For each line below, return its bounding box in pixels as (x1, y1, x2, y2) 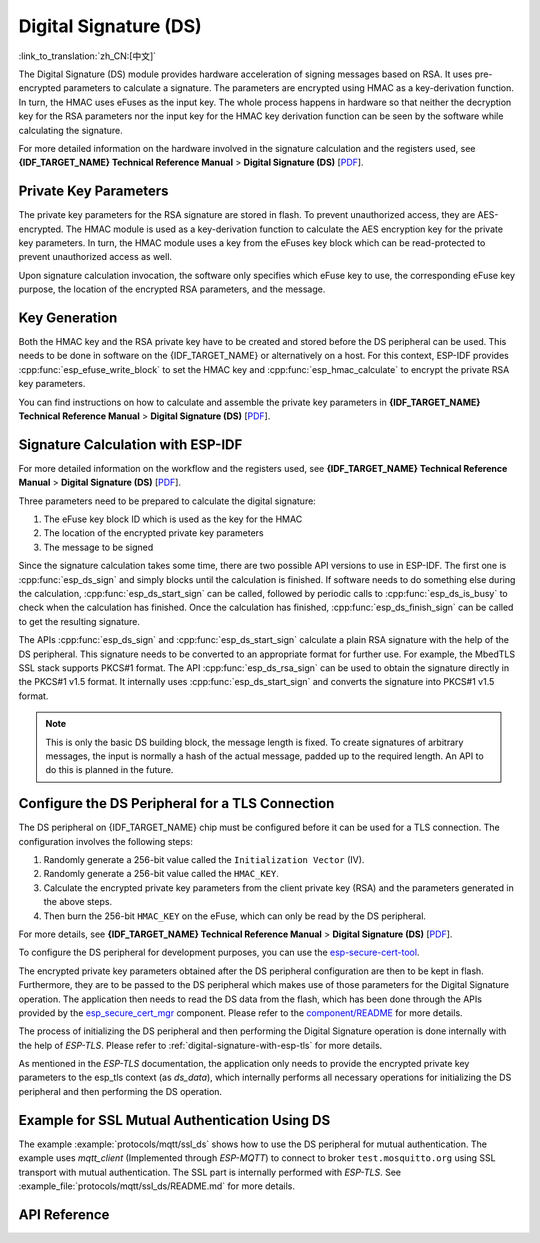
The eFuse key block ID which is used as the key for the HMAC (43, 513, 303, 525)
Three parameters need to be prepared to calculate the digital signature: (18, 495, 317, 507)
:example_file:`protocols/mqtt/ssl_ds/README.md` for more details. (18, 1180, 295, 1192)
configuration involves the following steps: (18, 835, 194, 847)
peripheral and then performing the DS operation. (18, 1085, 223, 1097)
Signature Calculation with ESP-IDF (18, 436, 243, 453)
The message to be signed (43, 541, 154, 553)
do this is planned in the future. (45, 764, 174, 776)
